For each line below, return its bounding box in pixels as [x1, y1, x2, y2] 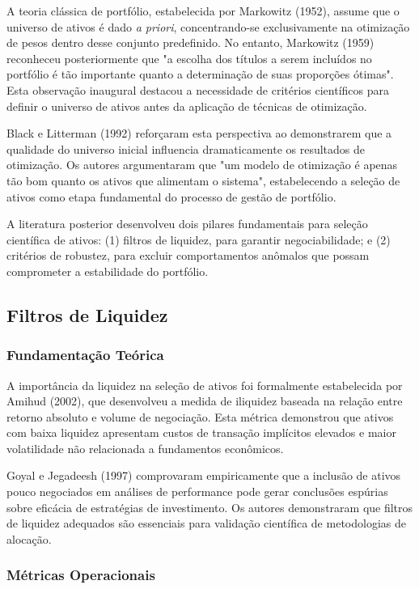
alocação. [6, 530, 52, 547]
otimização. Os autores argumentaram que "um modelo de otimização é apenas [6, 156, 398, 173]
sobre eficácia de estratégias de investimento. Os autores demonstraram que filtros [6, 498, 413, 515]
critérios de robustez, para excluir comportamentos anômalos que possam [6, 247, 370, 264]
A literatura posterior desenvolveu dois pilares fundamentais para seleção [6, 215, 368, 232]
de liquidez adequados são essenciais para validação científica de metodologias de [6, 515, 406, 532]
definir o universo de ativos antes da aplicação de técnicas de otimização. [6, 97, 367, 114]
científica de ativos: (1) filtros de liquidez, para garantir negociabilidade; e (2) [6, 231, 391, 248]
